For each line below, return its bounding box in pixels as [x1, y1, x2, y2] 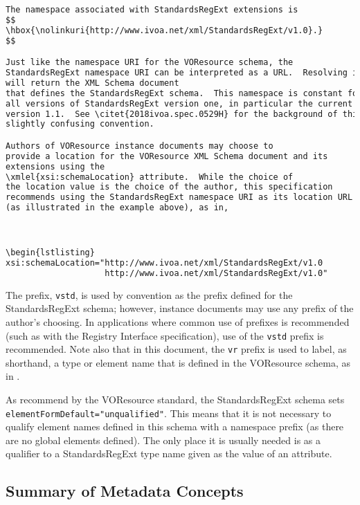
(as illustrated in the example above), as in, [6, 203, 229, 213]
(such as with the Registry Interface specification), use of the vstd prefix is [6, 328, 324, 342]
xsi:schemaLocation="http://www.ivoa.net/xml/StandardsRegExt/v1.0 [6, 257, 323, 268]
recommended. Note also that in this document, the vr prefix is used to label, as [6, 342, 347, 356]
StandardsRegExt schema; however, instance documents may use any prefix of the [6, 301, 354, 315]
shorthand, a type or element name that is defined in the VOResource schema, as [6, 355, 351, 369]
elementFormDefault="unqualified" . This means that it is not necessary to [6, 405, 332, 420]
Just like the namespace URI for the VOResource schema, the [6, 57, 294, 68]
